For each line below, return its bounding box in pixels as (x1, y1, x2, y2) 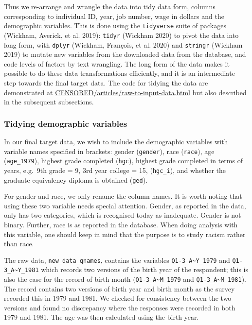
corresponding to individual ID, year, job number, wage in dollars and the (4, 11, 224, 21)
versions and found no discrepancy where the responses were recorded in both (4, 302, 235, 312)
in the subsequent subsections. (4, 97, 94, 107)
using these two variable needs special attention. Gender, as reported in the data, (4, 200, 246, 210)
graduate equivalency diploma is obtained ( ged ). (4, 174, 148, 185)
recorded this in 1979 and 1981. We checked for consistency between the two (4, 293, 232, 303)
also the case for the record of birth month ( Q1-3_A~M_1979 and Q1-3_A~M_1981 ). (4, 274, 246, 284)
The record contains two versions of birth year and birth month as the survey (4, 283, 235, 293)
